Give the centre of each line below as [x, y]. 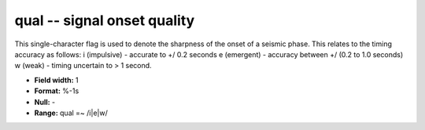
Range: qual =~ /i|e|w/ [71, 113]
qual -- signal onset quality [105, 20]
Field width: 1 [56, 80]
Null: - [45, 102]
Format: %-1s [57, 91]
